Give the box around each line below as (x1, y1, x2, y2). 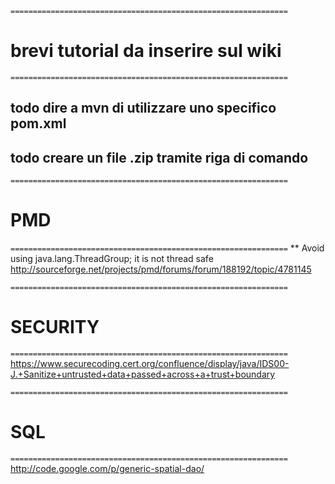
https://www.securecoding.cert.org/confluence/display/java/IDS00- (10, 358, 290, 370)
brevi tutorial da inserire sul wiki (10, 40, 282, 62)
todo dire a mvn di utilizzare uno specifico (10, 100, 277, 117)
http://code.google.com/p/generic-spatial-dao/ (10, 462, 205, 474)
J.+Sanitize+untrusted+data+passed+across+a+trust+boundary (10, 368, 276, 381)
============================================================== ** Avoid (10, 242, 325, 254)
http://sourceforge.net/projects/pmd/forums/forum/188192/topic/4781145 (10, 263, 312, 276)
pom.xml (10, 115, 67, 132)
